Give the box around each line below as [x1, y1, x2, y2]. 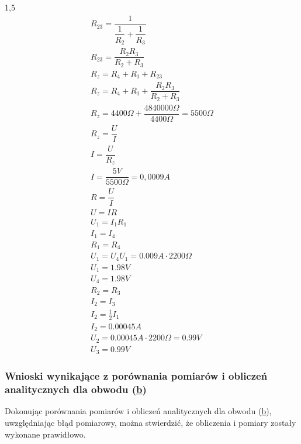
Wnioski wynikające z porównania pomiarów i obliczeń [5, 369, 268, 383]
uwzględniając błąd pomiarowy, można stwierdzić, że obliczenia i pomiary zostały [5, 417, 296, 429]
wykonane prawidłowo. [5, 428, 86, 440]
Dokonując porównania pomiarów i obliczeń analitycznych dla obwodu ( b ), [5, 405, 272, 417]
